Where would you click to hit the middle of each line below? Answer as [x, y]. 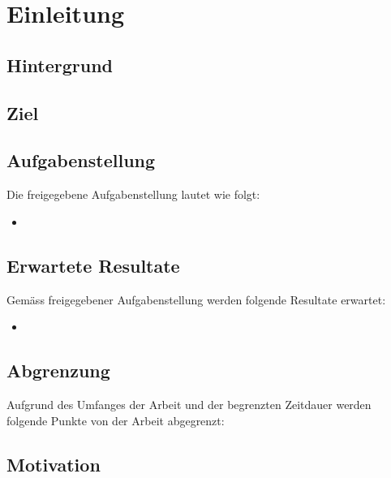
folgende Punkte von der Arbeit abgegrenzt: [116, 420]
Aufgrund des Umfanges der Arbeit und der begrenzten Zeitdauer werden [189, 404]
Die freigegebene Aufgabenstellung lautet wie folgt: [133, 194]
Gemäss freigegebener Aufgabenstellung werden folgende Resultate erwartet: [196, 299]
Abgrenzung [58, 370]
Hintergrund [60, 65]
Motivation [54, 464]
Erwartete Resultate [93, 265]
